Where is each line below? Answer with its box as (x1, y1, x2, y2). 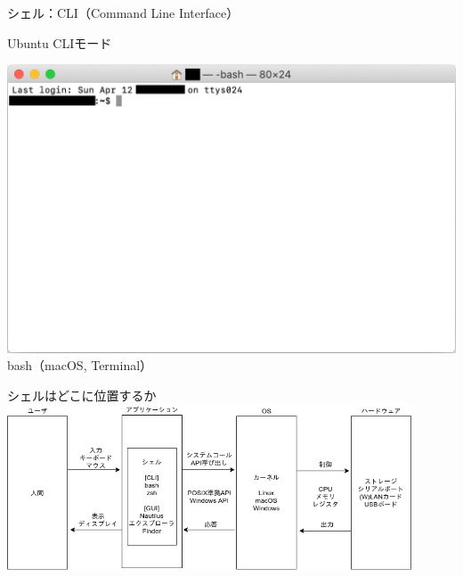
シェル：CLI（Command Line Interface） (7, 4, 240, 21)
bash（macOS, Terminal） (7, 356, 153, 375)
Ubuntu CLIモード (7, 33, 112, 52)
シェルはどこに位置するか (7, 385, 157, 404)
